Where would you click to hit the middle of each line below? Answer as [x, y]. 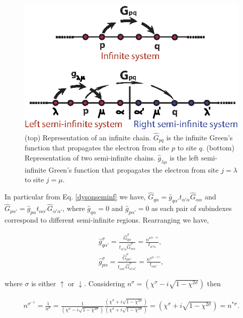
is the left [184, 157]
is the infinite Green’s [199, 137]
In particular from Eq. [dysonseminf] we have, [75, 197]
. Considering [105, 283]
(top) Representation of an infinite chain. [88, 137]
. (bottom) [218, 148]
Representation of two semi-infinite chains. [90, 157]
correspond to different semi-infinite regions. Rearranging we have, [107, 220]
